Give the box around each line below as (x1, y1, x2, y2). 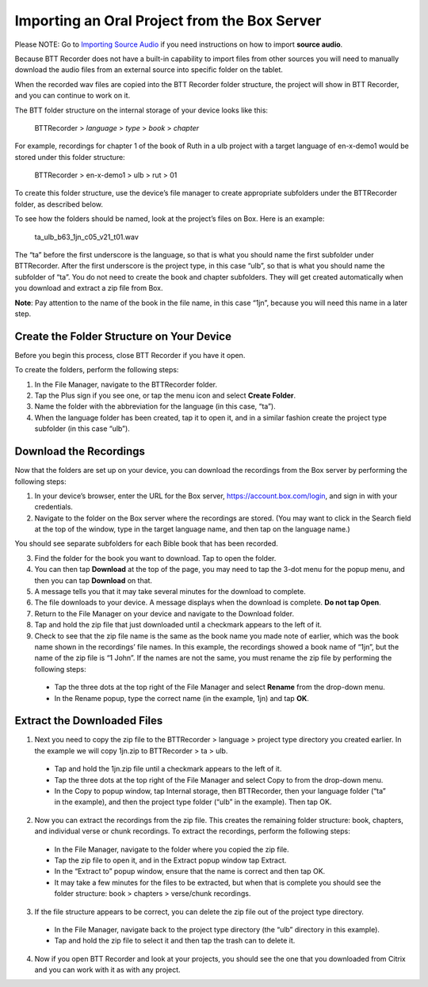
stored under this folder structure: (14, 152, 126, 162)
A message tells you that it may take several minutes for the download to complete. (34, 587, 307, 596)
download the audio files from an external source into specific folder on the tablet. (14, 65, 283, 74)
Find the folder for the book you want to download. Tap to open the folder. (34, 553, 277, 562)
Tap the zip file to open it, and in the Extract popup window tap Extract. (54, 856, 287, 865)
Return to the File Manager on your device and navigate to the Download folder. (34, 608, 295, 618)
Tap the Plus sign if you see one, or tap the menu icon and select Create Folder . (34, 391, 296, 400)
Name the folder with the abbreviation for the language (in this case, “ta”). (34, 402, 277, 411)
